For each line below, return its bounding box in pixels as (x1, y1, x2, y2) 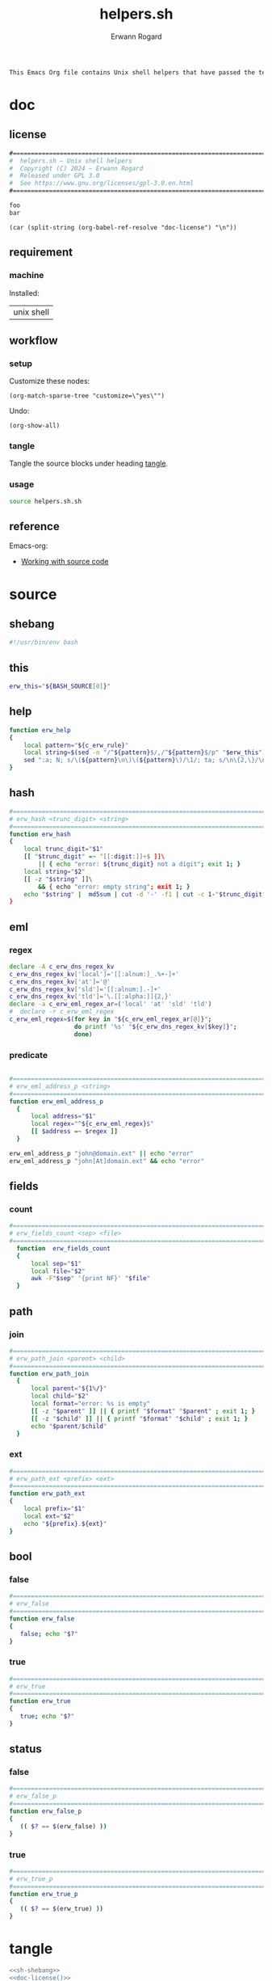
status (9, 1743, 43, 1756)
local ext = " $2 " (23, 1512, 75, 1520)
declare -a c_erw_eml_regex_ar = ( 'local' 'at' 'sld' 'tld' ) (9, 1000, 212, 1009)
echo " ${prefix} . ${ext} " (23, 1519, 107, 1528)
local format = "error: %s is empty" (30, 1400, 151, 1408)
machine (9, 270, 44, 281)
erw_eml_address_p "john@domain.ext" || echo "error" (9, 1149, 195, 1157)
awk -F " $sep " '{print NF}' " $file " (30, 1275, 151, 1283)
